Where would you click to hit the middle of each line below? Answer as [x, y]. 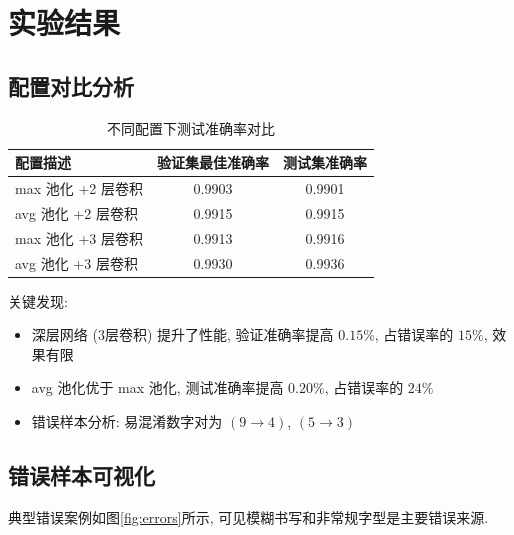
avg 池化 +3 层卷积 [76, 262]
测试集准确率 [324, 162]
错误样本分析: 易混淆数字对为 [127, 421]
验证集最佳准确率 [212, 162]
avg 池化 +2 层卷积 [76, 212]
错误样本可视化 [81, 475]
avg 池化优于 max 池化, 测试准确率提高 [157, 387]
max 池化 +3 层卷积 [79, 237]
